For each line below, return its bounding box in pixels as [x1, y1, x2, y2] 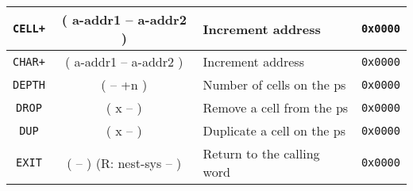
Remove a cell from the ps [203, 98, 349, 117]
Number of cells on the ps [203, 75, 346, 94]
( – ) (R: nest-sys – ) [67, 153, 182, 172]
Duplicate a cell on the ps [203, 121, 345, 139]
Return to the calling [203, 144, 320, 162]
